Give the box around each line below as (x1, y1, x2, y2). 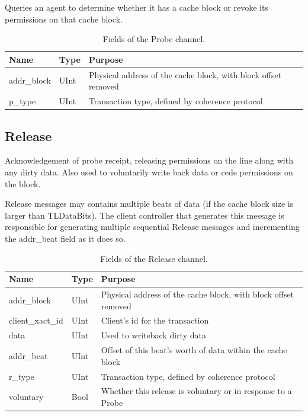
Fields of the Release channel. (100, 252, 208, 264)
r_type (9, 370, 34, 382)
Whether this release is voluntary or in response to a (101, 385, 292, 397)
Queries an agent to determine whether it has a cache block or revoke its (5, 1, 268, 13)
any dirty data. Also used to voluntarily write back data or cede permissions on (5, 165, 293, 178)
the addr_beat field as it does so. (5, 232, 126, 244)
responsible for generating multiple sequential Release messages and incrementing (5, 220, 300, 233)
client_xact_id (9, 314, 63, 327)
